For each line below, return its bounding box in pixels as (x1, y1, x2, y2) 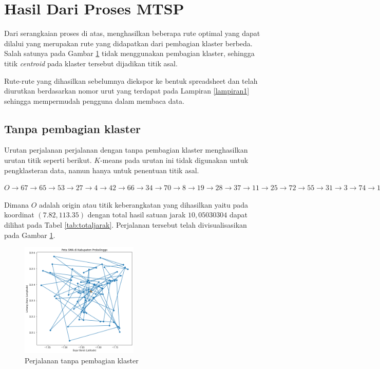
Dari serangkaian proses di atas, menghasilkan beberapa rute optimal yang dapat (4, 28, 260, 39)
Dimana (4, 199, 29, 210)
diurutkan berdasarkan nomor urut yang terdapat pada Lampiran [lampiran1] (4, 85, 250, 96)
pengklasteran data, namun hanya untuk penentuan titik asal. (4, 164, 199, 175)
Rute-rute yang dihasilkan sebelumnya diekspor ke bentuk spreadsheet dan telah (4, 75, 258, 86)
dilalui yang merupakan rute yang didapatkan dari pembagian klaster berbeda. (4, 38, 253, 48)
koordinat (4, 209, 34, 220)
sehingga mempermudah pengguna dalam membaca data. (4, 95, 184, 106)
